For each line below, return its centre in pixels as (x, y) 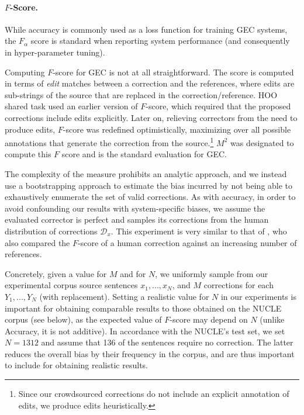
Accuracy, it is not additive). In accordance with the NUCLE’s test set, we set (145, 331)
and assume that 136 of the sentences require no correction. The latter (167, 342)
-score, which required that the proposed (218, 106)
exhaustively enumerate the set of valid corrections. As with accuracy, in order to (150, 197)
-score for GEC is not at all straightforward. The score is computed (173, 72)
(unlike (272, 319)
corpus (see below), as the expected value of (83, 319)
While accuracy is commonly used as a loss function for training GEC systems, (146, 29)
